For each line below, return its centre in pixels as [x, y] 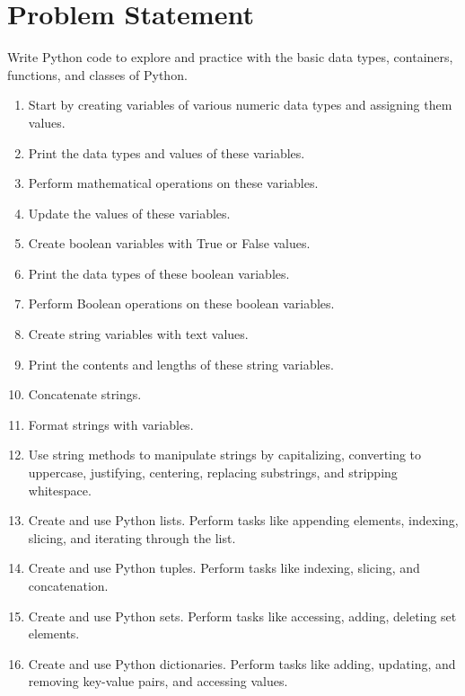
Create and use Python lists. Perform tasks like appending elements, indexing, [243, 520]
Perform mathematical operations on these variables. [173, 183]
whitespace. [60, 490]
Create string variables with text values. [138, 334]
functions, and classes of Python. [97, 74]
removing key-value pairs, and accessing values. [158, 681]
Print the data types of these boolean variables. [159, 273]
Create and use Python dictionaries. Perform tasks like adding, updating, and [242, 663]
